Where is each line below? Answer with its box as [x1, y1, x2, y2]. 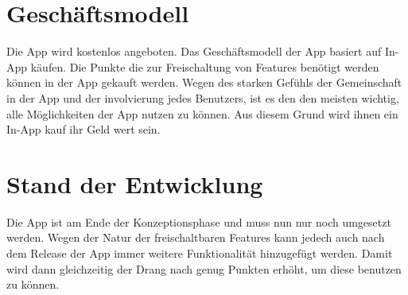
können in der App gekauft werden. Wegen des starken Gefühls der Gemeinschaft [6, 74, 402, 91]
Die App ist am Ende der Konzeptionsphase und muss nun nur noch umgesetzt [6, 213, 391, 230]
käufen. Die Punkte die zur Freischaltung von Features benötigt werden [30, 58, 379, 75]
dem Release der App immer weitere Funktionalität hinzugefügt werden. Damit [6, 245, 393, 261]
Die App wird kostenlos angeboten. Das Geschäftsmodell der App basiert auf [6, 43, 382, 60]
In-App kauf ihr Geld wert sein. [6, 121, 161, 138]
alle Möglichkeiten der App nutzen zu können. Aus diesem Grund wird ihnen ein [6, 105, 398, 122]
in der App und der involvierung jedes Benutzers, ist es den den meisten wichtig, [6, 89, 399, 106]
